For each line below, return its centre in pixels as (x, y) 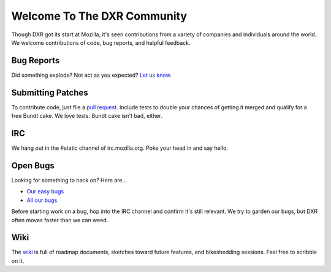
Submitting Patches (50, 92)
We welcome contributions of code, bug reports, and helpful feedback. (101, 42)
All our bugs (42, 200)
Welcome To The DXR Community (99, 16)
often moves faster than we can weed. (60, 220)
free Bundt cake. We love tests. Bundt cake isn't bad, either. (87, 116)
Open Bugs (33, 165)
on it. (18, 260)
